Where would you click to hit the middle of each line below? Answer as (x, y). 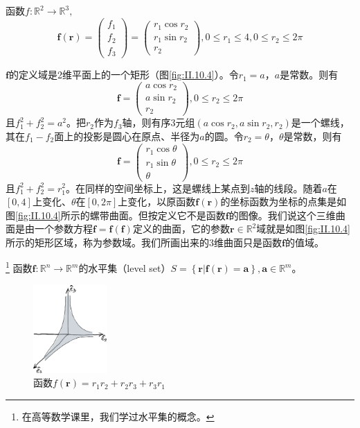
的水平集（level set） (125, 268)
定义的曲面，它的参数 (181, 229)
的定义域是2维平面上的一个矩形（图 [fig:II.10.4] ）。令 (124, 75)
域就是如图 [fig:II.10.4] (304, 229)
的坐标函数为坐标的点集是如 (283, 202)
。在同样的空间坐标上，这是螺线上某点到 (157, 188)
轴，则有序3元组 (159, 122)
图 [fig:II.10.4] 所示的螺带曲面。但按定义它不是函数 (116, 215)
